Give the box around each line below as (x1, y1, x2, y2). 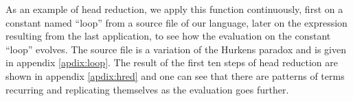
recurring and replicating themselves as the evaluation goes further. (5, 82, 289, 96)
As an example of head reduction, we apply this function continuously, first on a (5, 2, 343, 16)
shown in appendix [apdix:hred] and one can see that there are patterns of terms (5, 68, 345, 83)
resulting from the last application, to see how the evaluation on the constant (5, 29, 331, 43)
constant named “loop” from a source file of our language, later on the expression (5, 15, 348, 29)
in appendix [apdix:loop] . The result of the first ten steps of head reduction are (5, 55, 338, 70)
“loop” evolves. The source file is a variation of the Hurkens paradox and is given (5, 42, 346, 56)
